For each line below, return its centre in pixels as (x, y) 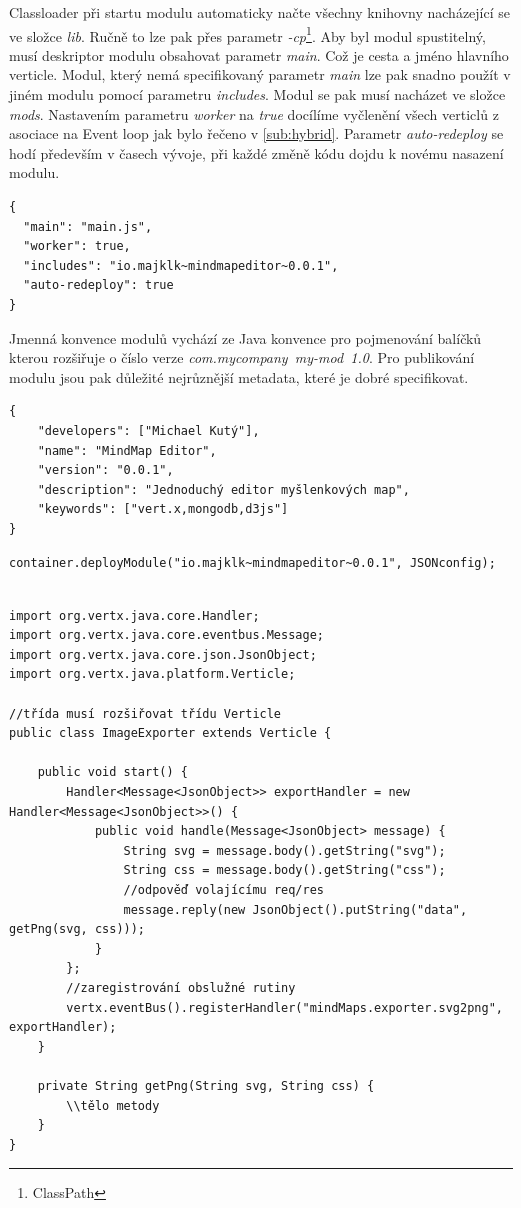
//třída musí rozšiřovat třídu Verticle (145, 713)
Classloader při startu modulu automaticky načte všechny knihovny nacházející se (260, 12)
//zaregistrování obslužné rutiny (181, 987)
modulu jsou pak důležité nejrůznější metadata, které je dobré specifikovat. (239, 376)
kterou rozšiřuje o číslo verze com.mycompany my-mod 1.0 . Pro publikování (242, 357)
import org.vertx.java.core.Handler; (134, 615)
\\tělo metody (113, 1105)
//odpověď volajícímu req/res (223, 890)
